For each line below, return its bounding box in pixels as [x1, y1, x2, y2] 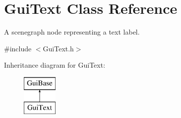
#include [4, 43, 32, 53]
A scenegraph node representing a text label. [4, 27, 140, 37]
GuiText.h [43, 43, 74, 53]
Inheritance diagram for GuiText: [4, 60, 106, 70]
